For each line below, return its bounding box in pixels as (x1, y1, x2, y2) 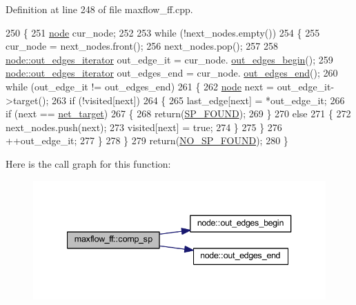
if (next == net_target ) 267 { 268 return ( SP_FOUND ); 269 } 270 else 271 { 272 (6, 106, 351, 121)
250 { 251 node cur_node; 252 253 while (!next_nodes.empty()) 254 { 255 (6, 25, 320, 39)
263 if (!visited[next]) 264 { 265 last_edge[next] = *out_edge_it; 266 (51, 92, 345, 107)
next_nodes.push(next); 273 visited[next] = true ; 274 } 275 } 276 (6, 119, 282, 134)
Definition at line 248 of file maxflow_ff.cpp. (6, 2, 193, 16)
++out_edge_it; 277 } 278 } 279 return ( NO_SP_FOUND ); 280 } (6, 133, 288, 148)
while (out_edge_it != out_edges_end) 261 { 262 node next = (6, 79, 274, 93)
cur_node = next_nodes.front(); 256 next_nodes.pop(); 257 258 (6, 39, 279, 53)
